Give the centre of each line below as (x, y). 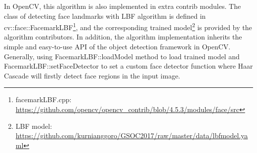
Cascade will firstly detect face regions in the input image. (92, 75)
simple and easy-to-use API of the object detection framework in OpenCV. (117, 47)
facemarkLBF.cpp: (43, 99)
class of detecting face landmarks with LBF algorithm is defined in (105, 16)
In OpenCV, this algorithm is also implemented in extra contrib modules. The (123, 6)
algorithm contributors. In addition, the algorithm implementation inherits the (123, 37)
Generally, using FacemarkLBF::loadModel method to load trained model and (122, 56)
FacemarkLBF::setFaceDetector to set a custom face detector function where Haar (128, 66)
